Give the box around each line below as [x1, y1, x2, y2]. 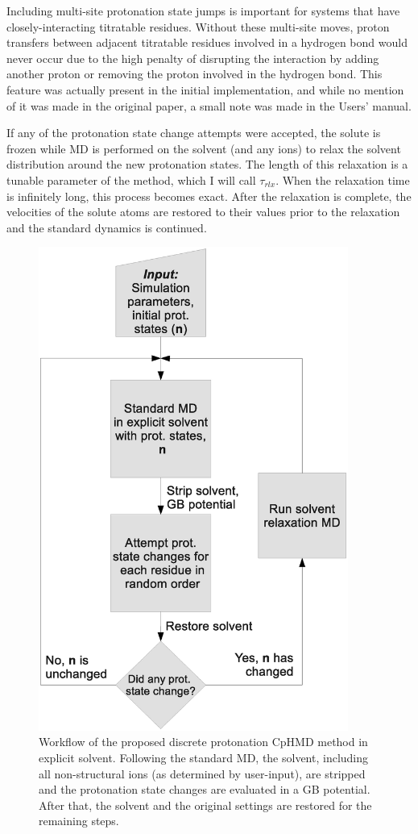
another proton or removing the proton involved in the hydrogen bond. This [6, 65, 383, 82]
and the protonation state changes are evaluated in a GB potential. [39, 781, 370, 798]
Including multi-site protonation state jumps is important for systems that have [6, 2, 400, 19]
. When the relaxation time [275, 171, 410, 188]
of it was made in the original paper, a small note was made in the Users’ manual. [6, 97, 412, 114]
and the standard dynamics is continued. [6, 219, 207, 236]
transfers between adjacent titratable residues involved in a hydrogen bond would [6, 34, 408, 51]
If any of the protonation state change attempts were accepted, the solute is [6, 124, 381, 141]
